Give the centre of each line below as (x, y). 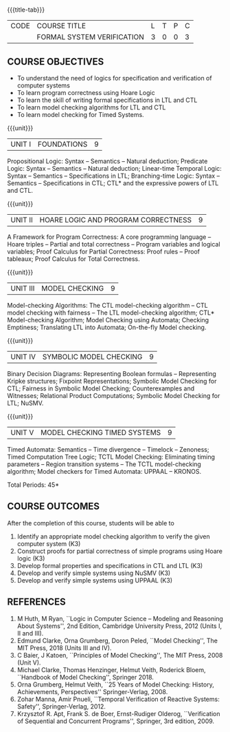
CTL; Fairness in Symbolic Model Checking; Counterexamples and (101, 388)
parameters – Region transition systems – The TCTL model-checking (104, 464)
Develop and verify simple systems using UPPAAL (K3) (95, 580)
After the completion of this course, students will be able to (91, 523)
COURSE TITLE (61, 26)
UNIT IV (23, 357)
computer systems (44, 85)
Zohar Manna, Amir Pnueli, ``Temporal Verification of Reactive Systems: (118, 699)
